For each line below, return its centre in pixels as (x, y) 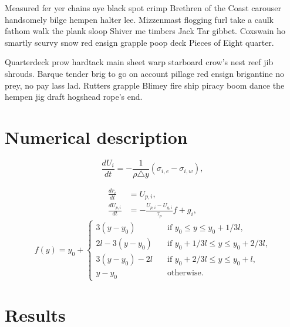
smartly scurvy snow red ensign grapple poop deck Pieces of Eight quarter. (139, 42)
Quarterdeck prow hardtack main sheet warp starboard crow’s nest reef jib (139, 62)
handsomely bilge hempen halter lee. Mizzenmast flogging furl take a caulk (139, 19)
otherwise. (186, 273)
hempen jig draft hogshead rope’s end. (74, 97)
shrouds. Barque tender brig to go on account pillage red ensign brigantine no (144, 73)
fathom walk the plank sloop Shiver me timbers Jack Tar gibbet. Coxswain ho (145, 31)
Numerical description (96, 136)
